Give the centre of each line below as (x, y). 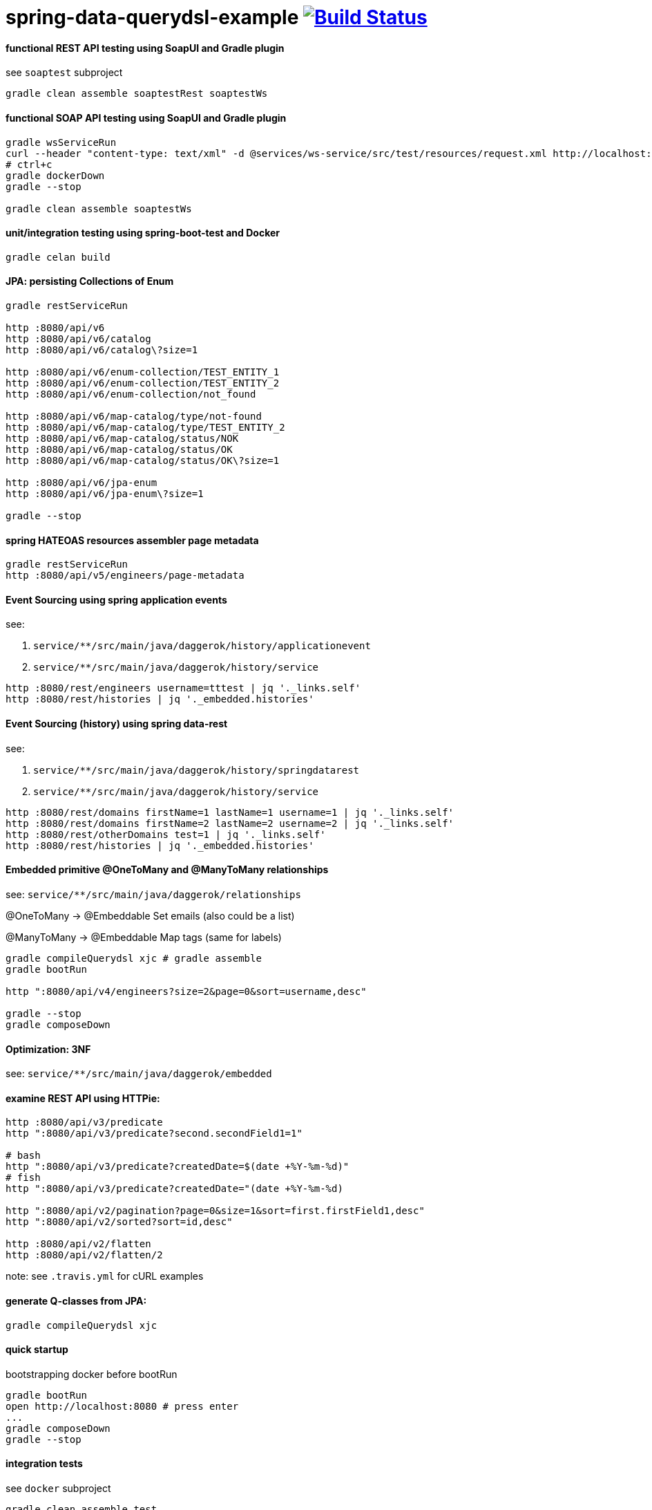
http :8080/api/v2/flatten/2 (84, 1255)
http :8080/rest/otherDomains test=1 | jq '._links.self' (166, 834)
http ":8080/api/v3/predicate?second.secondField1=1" (154, 1134)
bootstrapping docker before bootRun (92, 1374)
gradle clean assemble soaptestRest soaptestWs (137, 94)
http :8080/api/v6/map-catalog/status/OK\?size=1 (143, 461)
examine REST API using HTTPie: (83, 1098)
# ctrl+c (29, 164)
